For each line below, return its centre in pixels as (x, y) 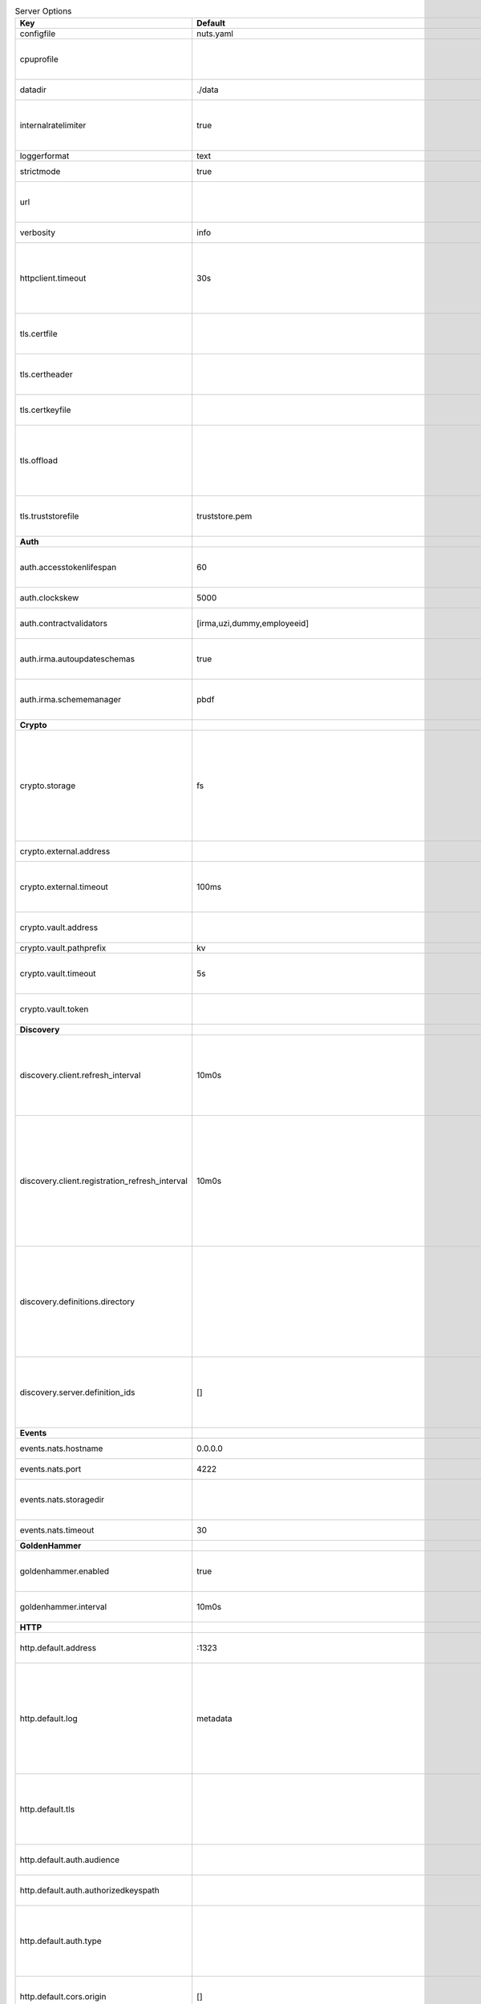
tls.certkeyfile (45, 410)
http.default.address (58, 1648)
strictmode (40, 172)
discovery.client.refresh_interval (80, 1076)
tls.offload (39, 461)
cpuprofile (39, 59)
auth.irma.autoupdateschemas (77, 659)
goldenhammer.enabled (65, 1571)
